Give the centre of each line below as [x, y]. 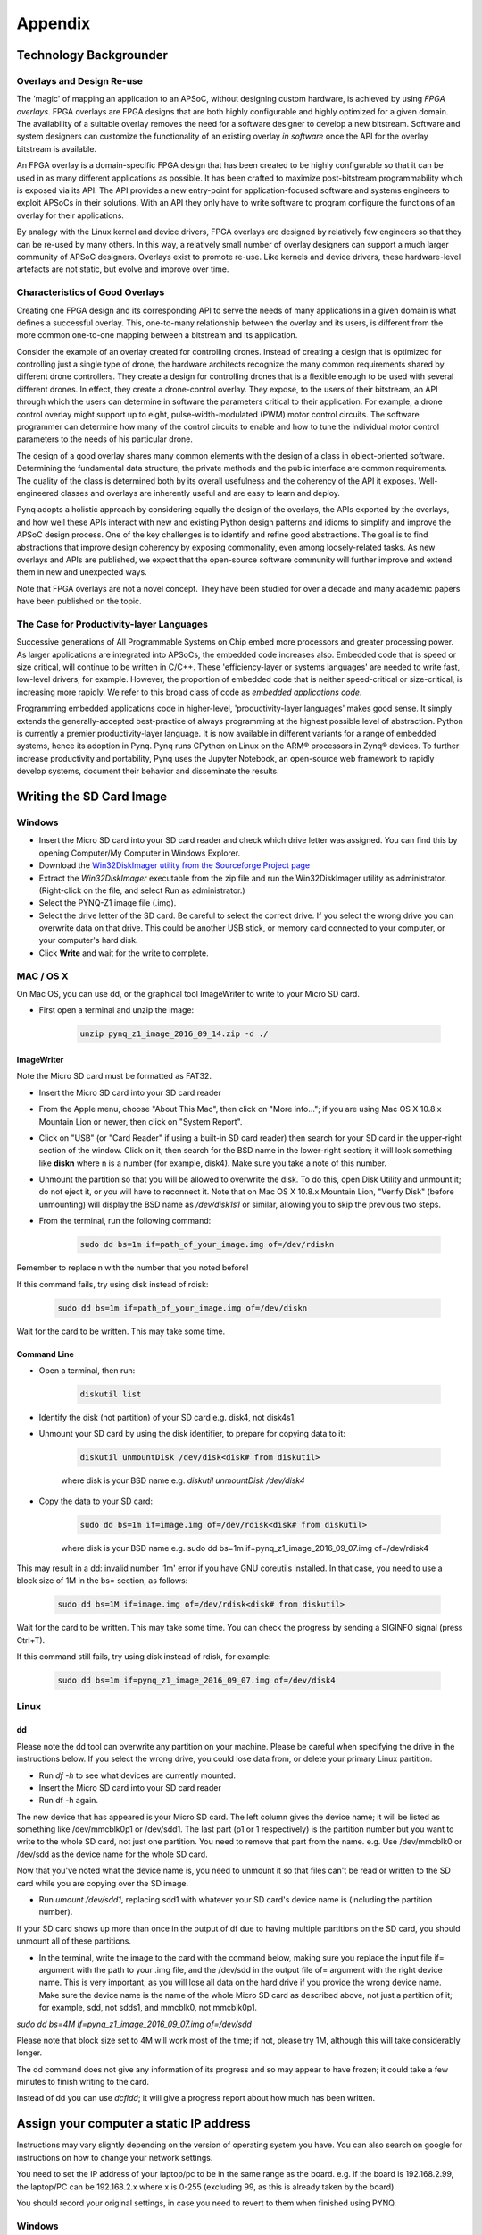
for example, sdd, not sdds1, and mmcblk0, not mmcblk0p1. [148, 2008]
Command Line [46, 1354]
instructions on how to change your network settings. [115, 2157]
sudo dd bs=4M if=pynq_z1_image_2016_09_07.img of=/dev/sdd [134, 2024]
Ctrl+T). [31, 1640]
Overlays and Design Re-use [79, 80]
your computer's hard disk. [88, 940]
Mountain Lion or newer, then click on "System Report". [141, 1121]
